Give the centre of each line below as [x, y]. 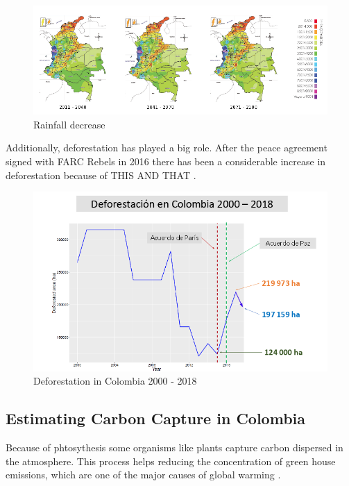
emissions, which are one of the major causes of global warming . [143, 475]
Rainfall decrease [69, 124]
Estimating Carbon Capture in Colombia [155, 418]
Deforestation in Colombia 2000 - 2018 [115, 381]
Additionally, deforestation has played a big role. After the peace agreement [167, 148]
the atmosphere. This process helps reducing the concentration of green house [171, 461]
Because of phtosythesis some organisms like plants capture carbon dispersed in [174, 447]
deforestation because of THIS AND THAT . [101, 175]
